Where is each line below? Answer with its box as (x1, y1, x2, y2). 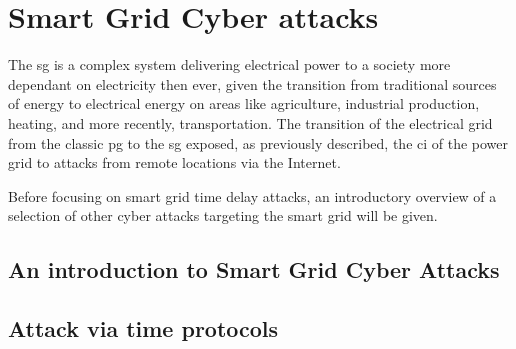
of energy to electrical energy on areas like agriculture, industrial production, (8, 93, 480, 114)
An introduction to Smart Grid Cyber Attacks (8, 254, 500, 285)
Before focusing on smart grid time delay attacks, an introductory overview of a (8, 185, 497, 206)
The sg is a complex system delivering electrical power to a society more (8, 54, 451, 75)
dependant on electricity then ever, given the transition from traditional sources (8, 73, 497, 94)
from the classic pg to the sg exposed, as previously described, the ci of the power (8, 132, 509, 153)
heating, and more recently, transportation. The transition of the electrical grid (8, 112, 493, 133)
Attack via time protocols (8, 313, 279, 344)
